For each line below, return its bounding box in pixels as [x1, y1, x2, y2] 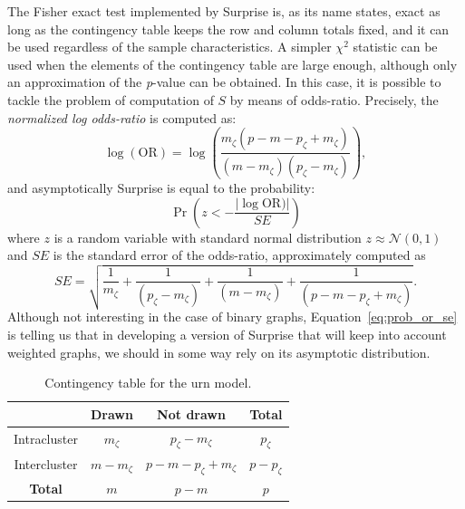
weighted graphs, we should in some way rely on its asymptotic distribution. [7, 342, 431, 361]
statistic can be [353, 37, 438, 56]
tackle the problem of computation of [7, 90, 214, 109]
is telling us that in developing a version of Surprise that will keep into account [7, 325, 447, 344]
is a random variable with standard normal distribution [53, 227, 362, 246]
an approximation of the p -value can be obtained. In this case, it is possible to [7, 72, 441, 91]
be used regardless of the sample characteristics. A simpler [7, 37, 332, 56]
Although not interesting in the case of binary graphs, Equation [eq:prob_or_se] [7, 307, 458, 326]
